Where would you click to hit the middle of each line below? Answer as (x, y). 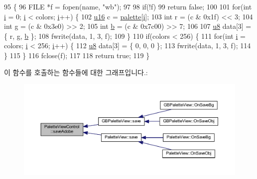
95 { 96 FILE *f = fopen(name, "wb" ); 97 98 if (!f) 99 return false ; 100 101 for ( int (128, 6)
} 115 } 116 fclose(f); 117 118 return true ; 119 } (77, 55)
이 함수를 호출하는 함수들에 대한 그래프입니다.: (76, 72)
